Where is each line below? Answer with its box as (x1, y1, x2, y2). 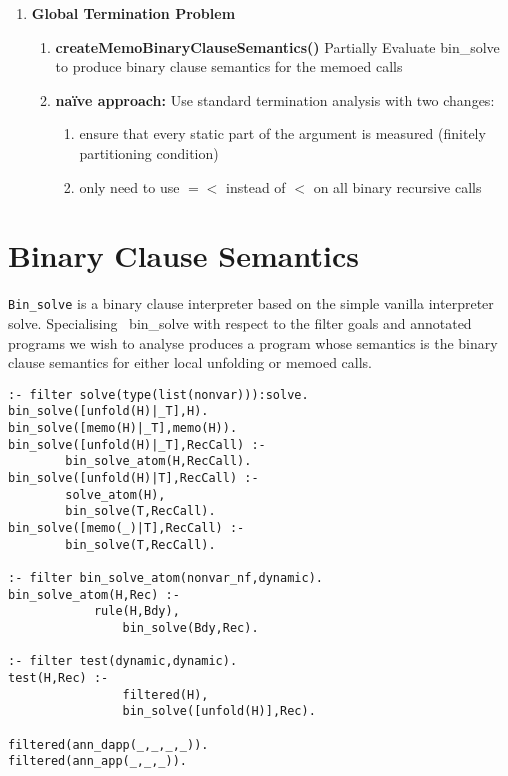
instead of (226, 176, 286, 197)
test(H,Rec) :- (8, 670, 109, 685)
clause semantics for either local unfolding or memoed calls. (8, 352, 373, 373)
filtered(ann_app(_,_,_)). (8, 754, 187, 769)
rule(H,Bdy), (93, 604, 180, 619)
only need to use (79, 176, 180, 197)
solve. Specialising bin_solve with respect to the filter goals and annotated (8, 312, 472, 333)
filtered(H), (122, 687, 209, 702)
